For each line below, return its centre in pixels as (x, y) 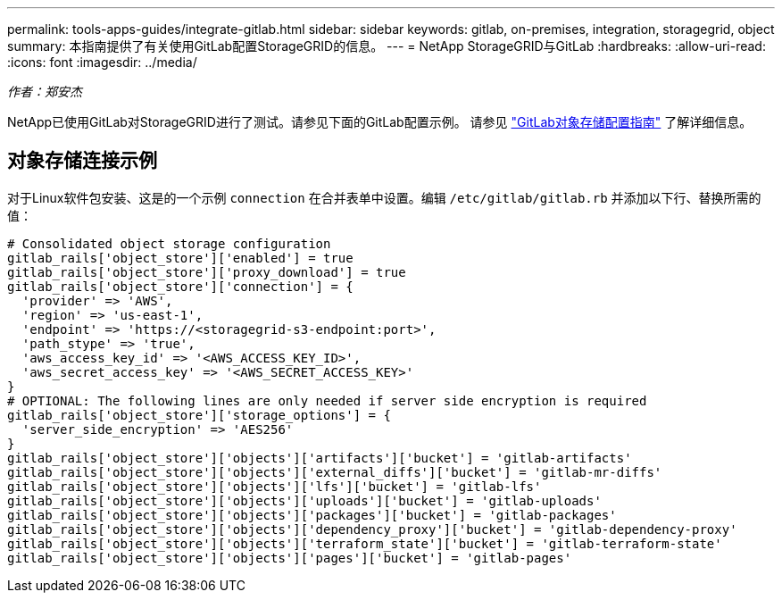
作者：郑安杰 (45, 92)
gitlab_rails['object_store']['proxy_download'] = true (207, 272)
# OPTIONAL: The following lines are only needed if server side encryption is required (327, 400)
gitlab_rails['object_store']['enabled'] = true (180, 258)
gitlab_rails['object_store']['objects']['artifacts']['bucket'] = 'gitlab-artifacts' (320, 458)
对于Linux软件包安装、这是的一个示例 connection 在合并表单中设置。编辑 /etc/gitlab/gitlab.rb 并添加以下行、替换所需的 (384, 197)
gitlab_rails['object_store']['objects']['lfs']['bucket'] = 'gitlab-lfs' (275, 486)
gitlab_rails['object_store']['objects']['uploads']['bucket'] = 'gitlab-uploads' (304, 500)
